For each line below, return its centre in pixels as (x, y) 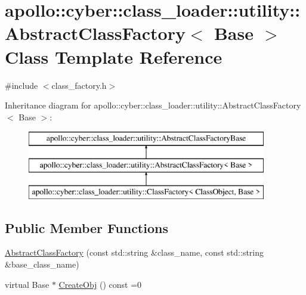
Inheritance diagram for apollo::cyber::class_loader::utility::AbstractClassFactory (153, 105)
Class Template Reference (114, 56)
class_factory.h (79, 85)
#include (21, 85)
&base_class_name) (42, 264)
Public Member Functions (86, 227)
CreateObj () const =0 (100, 284)
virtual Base (27, 284)
